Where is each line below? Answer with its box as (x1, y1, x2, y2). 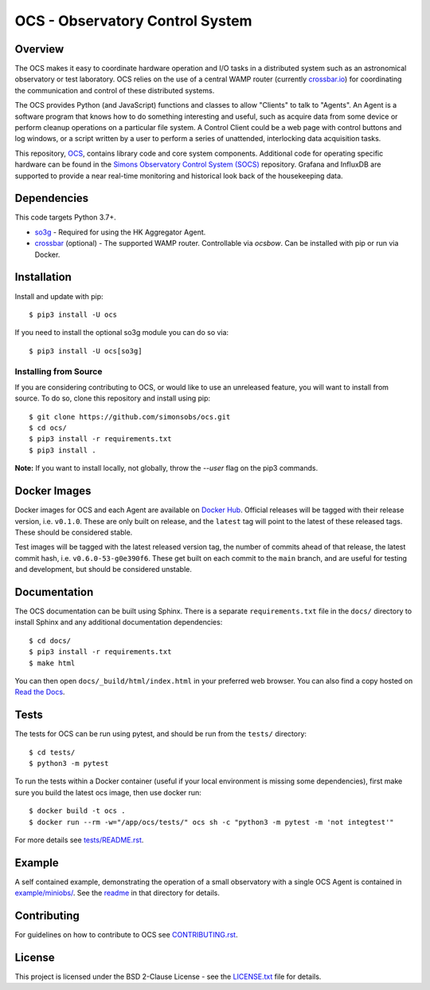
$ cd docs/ (29, 636, 72, 645)
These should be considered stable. (14, 527, 133, 537)
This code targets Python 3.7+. (14, 212, 117, 223)
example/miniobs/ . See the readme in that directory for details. (14, 888, 221, 897)
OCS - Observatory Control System (14, 12, 252, 30)
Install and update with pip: (14, 291, 104, 301)
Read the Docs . (14, 687, 65, 697)
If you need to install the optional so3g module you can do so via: (14, 328, 229, 337)
